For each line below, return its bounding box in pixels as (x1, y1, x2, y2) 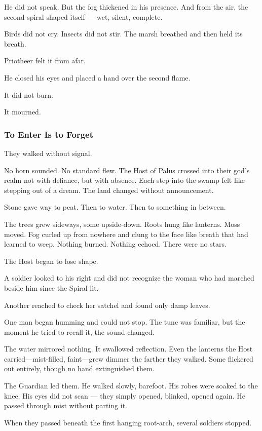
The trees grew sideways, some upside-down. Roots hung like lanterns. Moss (4, 218, 240, 229)
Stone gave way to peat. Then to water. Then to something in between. (4, 202, 226, 212)
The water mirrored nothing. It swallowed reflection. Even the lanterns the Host (4, 343, 253, 354)
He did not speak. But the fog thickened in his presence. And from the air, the (4, 2, 248, 12)
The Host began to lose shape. (4, 255, 98, 266)
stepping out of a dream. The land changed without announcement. (4, 184, 214, 195)
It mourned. (4, 106, 41, 117)
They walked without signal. (4, 147, 92, 158)
